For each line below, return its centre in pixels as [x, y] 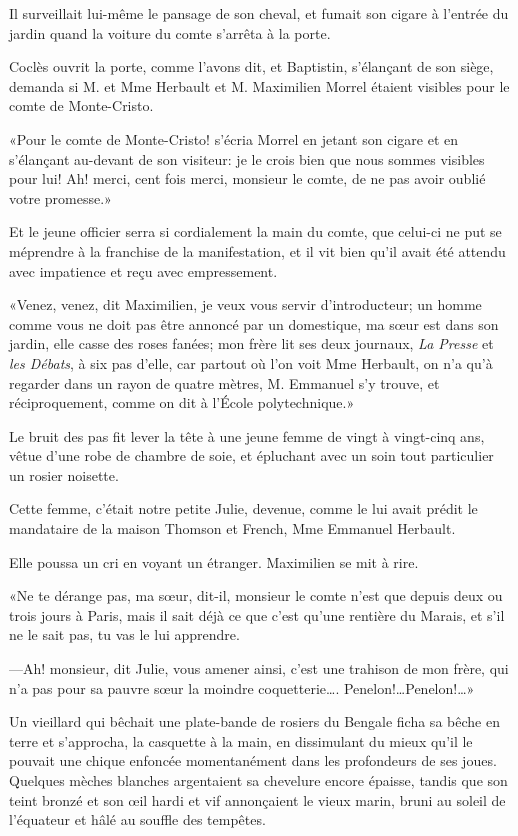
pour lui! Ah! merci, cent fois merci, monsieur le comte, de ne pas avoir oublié [247, 178]
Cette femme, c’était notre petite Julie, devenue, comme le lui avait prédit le [243, 508]
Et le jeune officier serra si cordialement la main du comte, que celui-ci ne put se [255, 231]
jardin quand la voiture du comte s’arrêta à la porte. [170, 32]
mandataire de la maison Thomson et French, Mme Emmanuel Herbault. [232, 528]
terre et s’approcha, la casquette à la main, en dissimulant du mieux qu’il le [241, 740]
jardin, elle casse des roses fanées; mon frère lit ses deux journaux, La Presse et [251, 343]
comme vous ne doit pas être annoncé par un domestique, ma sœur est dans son [254, 323]
